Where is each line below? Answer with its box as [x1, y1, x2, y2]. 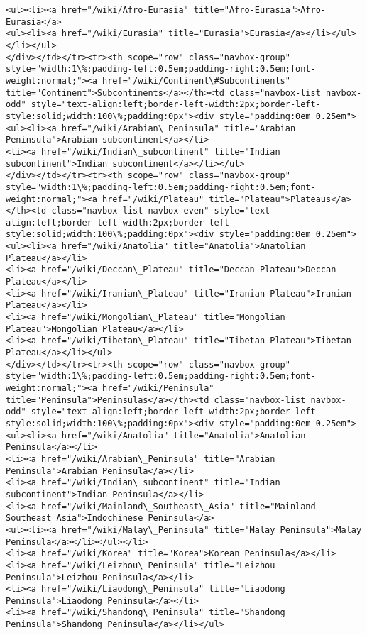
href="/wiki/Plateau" [102, 194, 204, 204]
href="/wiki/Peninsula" [102, 383, 214, 393]
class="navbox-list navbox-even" [51, 206, 209, 216]
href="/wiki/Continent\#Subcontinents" [102, 75, 290, 86]
